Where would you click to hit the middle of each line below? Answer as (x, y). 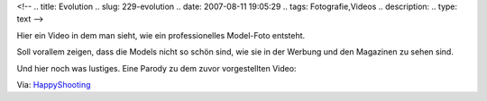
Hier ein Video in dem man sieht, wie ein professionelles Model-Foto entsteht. (161, 35)
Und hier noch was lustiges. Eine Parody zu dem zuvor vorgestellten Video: (156, 68)
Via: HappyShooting (54, 84)
